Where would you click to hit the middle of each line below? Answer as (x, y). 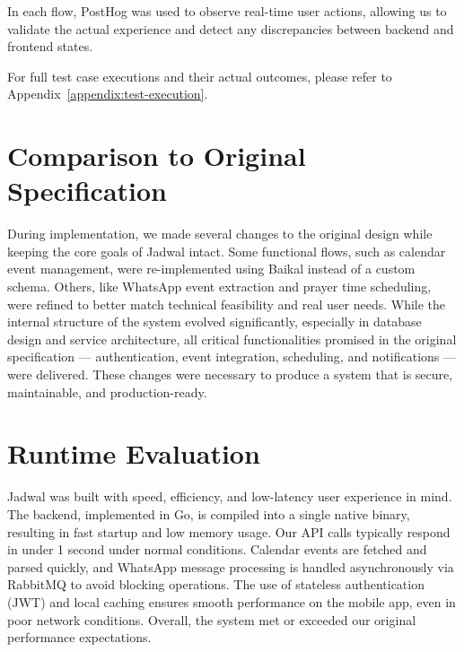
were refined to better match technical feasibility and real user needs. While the (227, 304)
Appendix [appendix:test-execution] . (108, 94)
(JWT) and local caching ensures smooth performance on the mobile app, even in (232, 601)
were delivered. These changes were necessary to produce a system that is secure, (230, 374)
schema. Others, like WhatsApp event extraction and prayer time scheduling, (219, 287)
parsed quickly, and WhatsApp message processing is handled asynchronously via (231, 566)
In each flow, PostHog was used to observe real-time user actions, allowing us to (227, 11)
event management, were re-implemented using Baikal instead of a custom (211, 269)
